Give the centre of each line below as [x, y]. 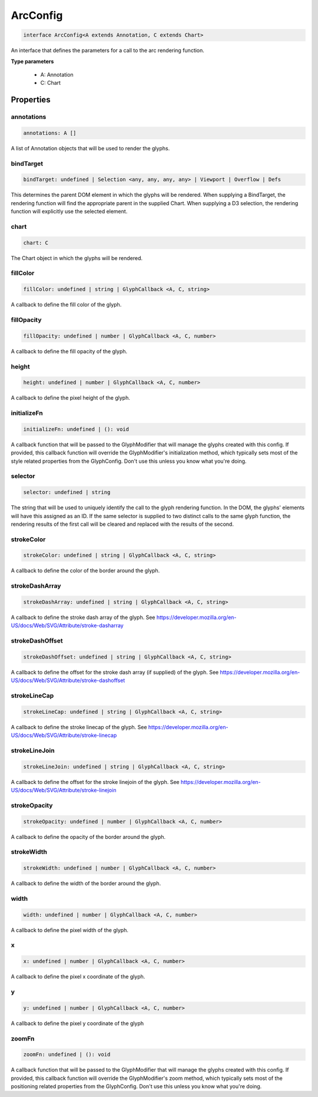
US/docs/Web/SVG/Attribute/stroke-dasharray [67, 625]
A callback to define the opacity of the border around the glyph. [88, 836]
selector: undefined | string [67, 493]
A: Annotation [57, 74]
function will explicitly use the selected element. [69, 212]
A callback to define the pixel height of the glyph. [71, 398]
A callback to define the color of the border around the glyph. [85, 571]
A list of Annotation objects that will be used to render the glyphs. [90, 148]
